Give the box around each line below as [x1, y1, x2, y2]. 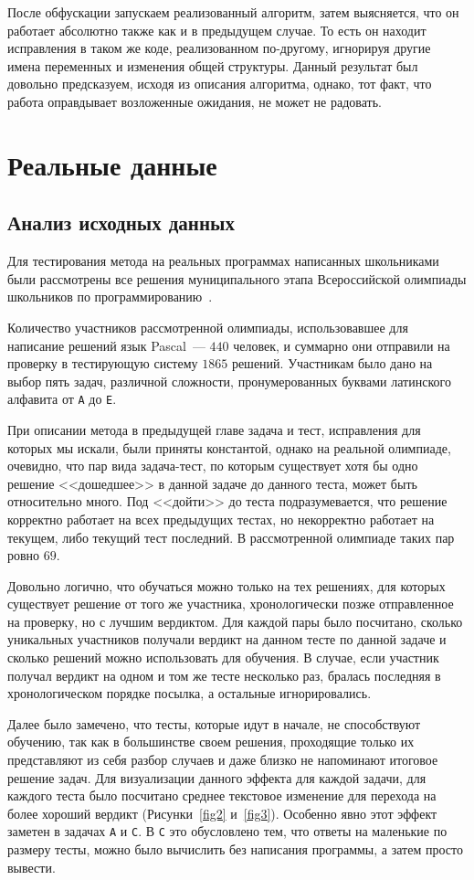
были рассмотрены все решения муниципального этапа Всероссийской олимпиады [7, 269, 467, 288]
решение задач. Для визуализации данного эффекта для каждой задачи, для [7, 768, 427, 787]
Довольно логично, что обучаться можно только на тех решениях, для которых [7, 576, 446, 595]
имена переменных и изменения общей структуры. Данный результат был [7, 56, 418, 75]
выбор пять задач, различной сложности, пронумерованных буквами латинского [7, 371, 451, 390]
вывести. [7, 857, 56, 876]
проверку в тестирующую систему [7, 354, 198, 373]
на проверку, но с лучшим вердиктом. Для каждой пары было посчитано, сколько [7, 611, 463, 631]
